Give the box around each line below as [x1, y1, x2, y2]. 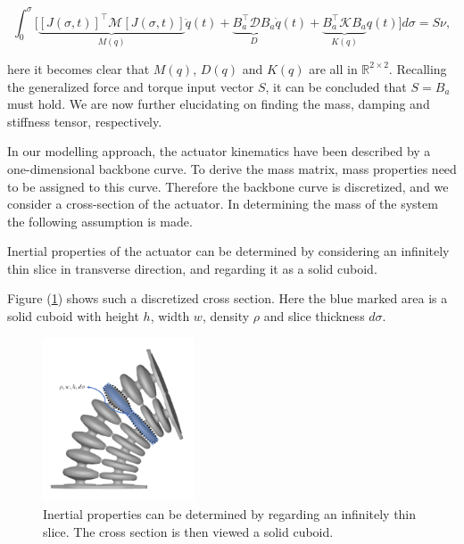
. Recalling [388, 59, 447, 78]
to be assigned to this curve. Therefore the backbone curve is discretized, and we [7, 177, 449, 195]
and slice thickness [263, 307, 365, 326]
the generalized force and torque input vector [7, 77, 254, 95]
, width [150, 307, 190, 326]
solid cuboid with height [7, 307, 139, 326]
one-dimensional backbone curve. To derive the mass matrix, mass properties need [7, 159, 457, 177]
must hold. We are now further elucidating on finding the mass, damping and [7, 95, 430, 113]
